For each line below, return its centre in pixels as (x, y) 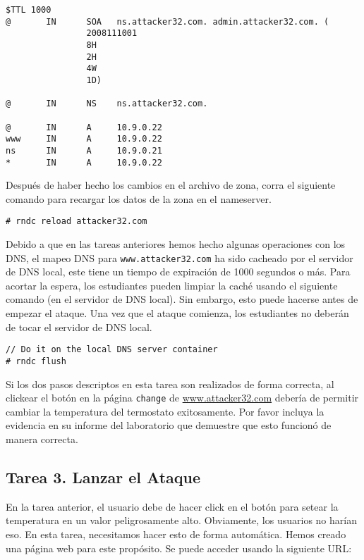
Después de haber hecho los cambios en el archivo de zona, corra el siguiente (171, 185)
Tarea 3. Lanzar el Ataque (103, 477)
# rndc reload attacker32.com (77, 222)
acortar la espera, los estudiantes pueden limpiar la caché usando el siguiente (172, 285)
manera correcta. (42, 439)
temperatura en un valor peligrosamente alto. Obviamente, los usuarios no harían (181, 520)
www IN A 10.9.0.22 (84, 139)
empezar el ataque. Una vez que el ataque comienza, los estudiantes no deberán (177, 313)
